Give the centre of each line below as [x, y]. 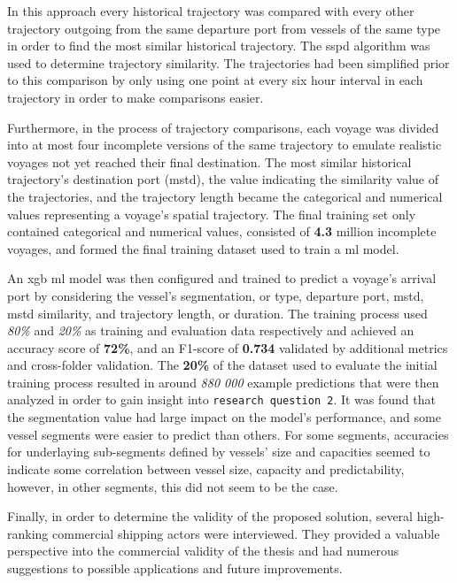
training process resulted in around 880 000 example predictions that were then [223, 382]
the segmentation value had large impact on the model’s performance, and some [224, 417]
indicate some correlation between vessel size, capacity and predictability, [206, 468]
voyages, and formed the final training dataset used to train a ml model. [203, 248]
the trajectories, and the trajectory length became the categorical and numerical [225, 196]
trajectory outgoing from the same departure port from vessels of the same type [224, 28]
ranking [28, 533]
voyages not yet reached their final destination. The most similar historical [209, 161]
